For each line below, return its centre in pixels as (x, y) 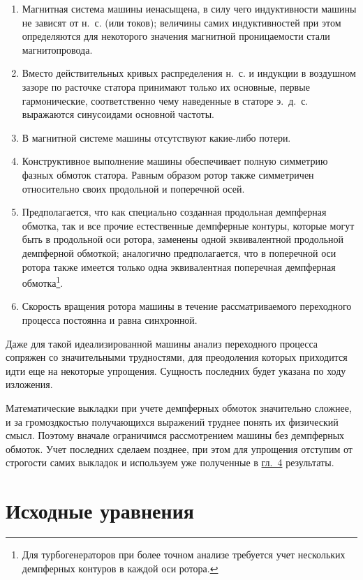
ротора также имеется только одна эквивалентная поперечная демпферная (179, 266)
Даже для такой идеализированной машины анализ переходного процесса (162, 343)
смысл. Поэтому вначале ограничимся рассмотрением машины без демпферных (175, 435)
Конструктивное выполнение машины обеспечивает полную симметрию (175, 161)
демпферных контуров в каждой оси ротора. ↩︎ (120, 568)
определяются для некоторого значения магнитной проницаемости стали (176, 36)
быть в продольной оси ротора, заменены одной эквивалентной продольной (183, 239)
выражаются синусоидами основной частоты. (118, 114)
